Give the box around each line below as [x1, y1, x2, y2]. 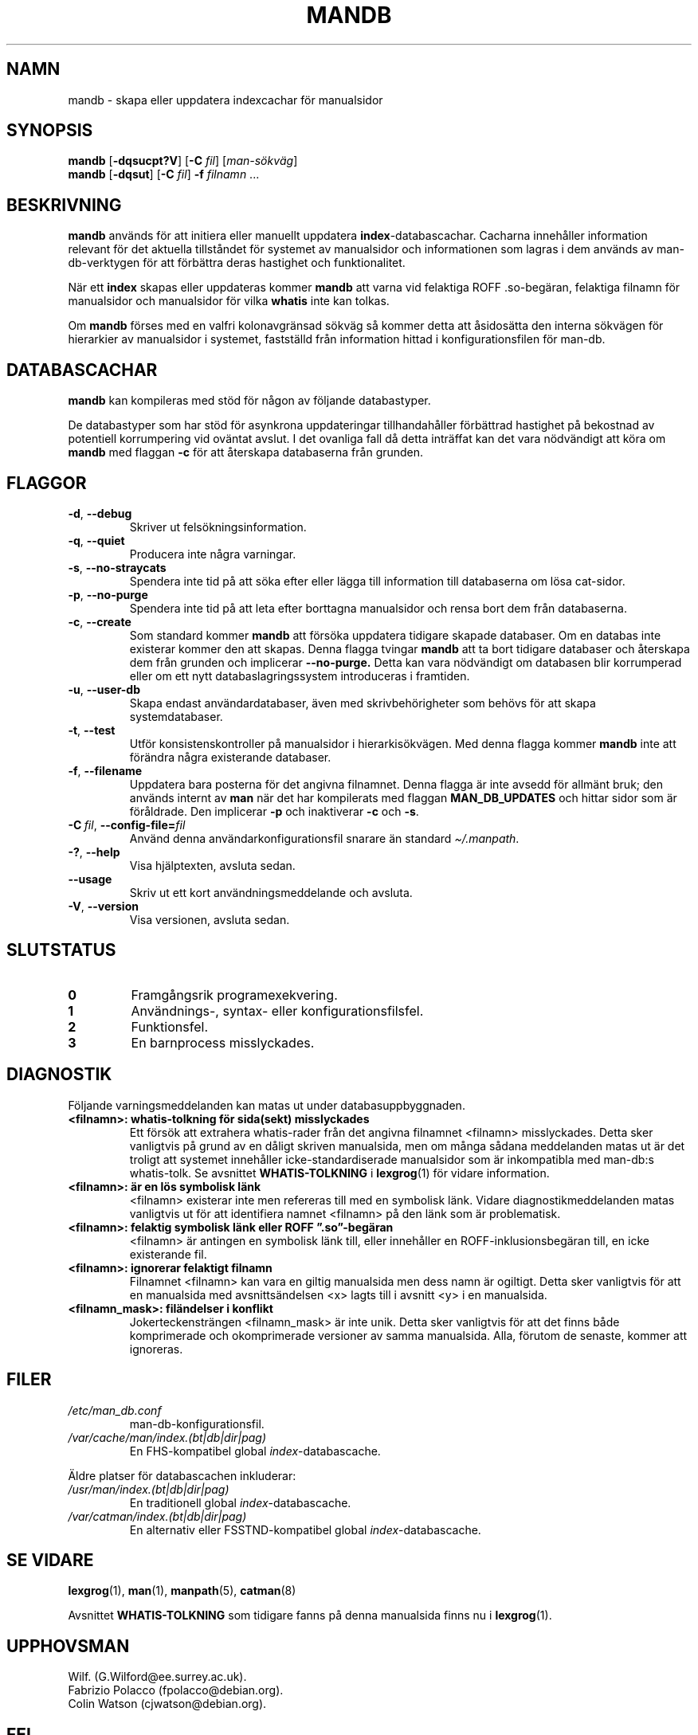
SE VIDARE [6, 1549, 94, 1570]
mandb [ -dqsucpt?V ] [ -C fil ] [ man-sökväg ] [68, 154, 298, 168]
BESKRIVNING [6, 194, 122, 215]
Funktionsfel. [131, 1018, 208, 1035]
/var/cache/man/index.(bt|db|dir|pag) [68, 1430, 267, 1444]
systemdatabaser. [129, 709, 223, 723]
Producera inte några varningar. [129, 546, 296, 561]
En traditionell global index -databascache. [129, 1495, 351, 1510]
